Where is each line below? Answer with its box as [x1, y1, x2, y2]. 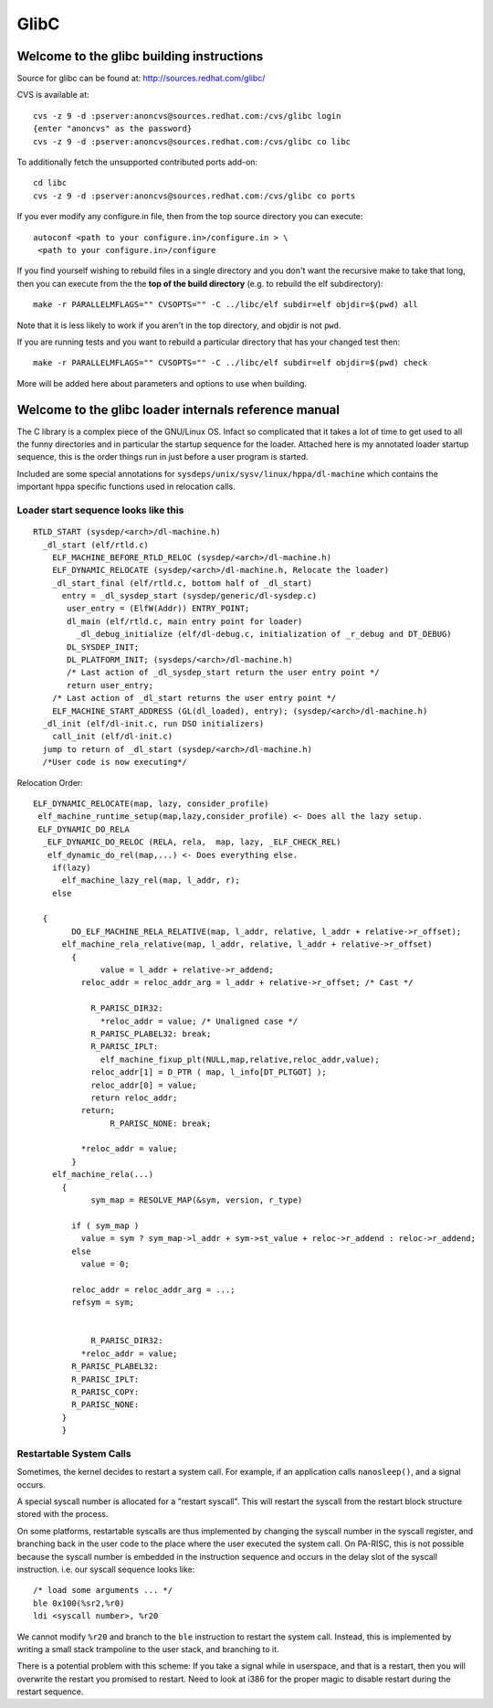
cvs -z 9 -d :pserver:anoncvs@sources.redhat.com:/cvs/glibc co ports [33, 190, 356, 201]
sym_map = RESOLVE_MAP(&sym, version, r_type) [90, 1195, 303, 1205]
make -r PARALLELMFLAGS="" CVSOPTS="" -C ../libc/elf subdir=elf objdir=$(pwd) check [33, 357, 428, 368]
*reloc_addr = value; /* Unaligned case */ [100, 1015, 299, 1026]
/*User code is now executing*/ [42, 757, 187, 768]
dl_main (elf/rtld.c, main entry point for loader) [67, 616, 303, 626]
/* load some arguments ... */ [33, 1586, 173, 1596]
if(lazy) [51, 862, 91, 873]
